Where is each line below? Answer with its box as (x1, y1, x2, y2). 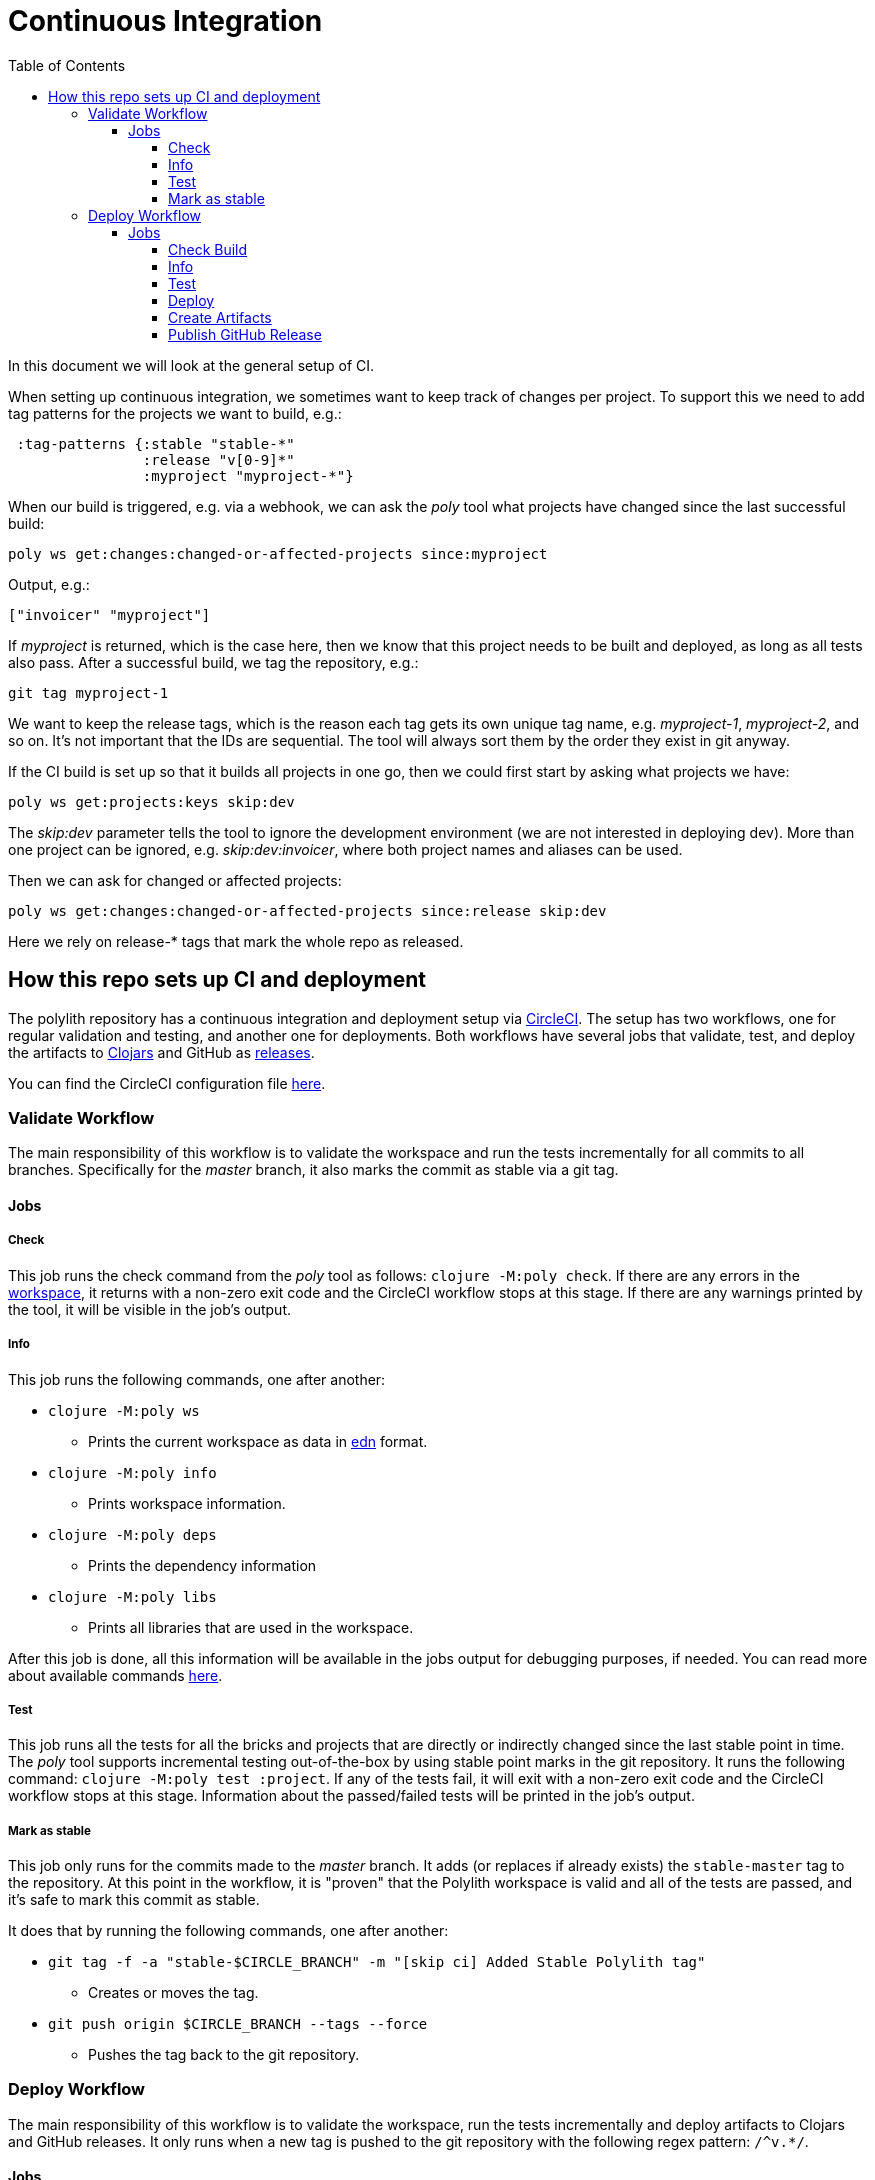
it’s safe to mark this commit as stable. (8, 1891, 260, 1909)
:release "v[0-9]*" (142, 451, 295, 468)
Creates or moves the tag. (88, 1984, 259, 2002)
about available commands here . (8, 1666, 223, 1684)
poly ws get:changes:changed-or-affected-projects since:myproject (8, 545, 548, 562)
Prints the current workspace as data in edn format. (88, 1432, 428, 1450)
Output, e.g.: (8, 575, 90, 593)
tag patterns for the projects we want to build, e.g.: (8, 404, 342, 422)
